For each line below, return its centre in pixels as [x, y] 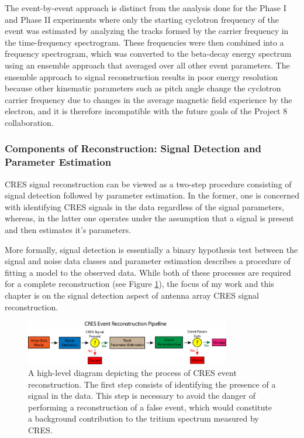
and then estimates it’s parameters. [68, 230]
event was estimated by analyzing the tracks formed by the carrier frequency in [147, 31]
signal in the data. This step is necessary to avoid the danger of [142, 396]
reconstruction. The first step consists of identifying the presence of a [152, 384]
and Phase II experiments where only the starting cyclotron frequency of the [142, 19]
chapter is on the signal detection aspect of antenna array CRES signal [132, 295]
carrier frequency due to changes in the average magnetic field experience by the [148, 99]
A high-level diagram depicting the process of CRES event [132, 372]
